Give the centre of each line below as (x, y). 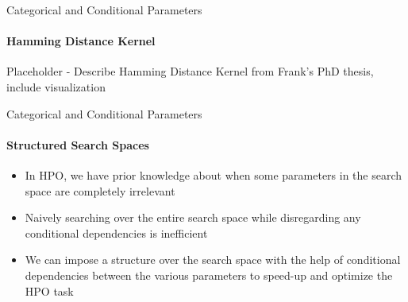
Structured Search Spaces (78, 144)
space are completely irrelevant (100, 190)
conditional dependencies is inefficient (116, 232)
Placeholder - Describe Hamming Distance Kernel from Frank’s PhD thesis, (190, 71)
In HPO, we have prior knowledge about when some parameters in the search (214, 174)
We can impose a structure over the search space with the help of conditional (213, 259)
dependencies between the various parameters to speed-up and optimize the (209, 275)
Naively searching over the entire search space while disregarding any (193, 217)
